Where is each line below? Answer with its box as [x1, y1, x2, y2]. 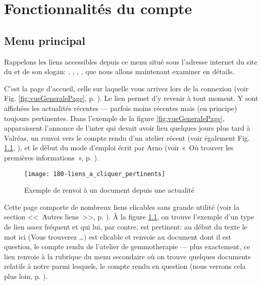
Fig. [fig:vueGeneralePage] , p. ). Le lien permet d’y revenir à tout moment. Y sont [4, 93, 258, 103]
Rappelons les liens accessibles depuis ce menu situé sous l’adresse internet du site [4, 56, 257, 67]
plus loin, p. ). [4, 270, 48, 281]
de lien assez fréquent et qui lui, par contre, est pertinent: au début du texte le [4, 221, 247, 232]
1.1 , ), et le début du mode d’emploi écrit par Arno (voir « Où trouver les [4, 142, 234, 153]
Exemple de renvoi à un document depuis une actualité [24, 185, 195, 195]
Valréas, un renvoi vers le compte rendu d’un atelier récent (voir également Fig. [4, 132, 250, 143]
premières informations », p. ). [4, 152, 99, 162]
